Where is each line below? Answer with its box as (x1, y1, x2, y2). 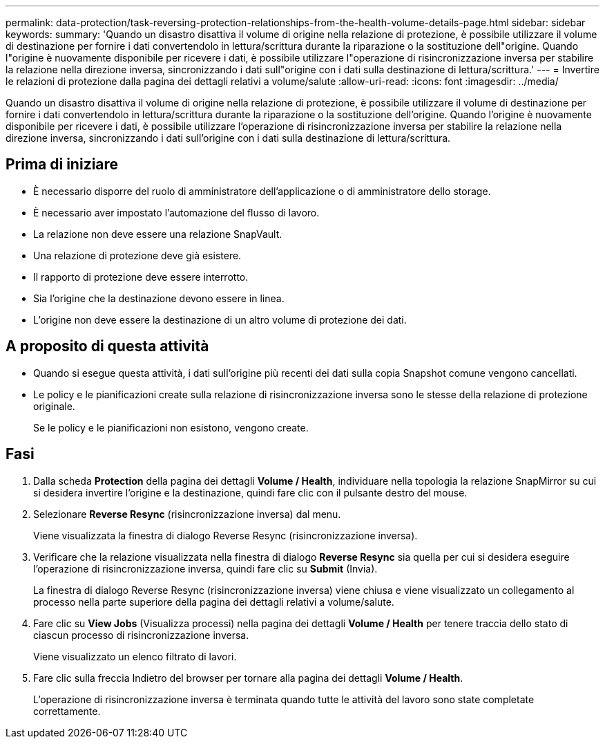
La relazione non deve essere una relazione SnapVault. (33, 227, 282, 240)
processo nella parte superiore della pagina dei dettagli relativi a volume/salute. (33, 595, 394, 608)
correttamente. (33, 705, 101, 717)
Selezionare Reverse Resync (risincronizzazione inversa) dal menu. (33, 508, 341, 520)
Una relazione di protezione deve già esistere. (33, 249, 242, 261)
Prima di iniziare (6, 156, 119, 174)
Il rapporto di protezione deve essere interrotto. (33, 270, 249, 283)
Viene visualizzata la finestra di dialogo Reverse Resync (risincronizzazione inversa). (33, 529, 418, 541)
